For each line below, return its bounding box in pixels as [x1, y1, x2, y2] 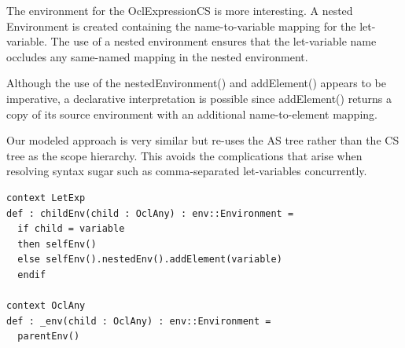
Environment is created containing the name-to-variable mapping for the [6, 17, 356, 34]
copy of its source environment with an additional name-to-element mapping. [6, 105, 377, 122]
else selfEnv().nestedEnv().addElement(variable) [17, 254, 282, 266]
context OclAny [6, 300, 86, 312]
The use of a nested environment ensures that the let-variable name [50, 33, 377, 49]
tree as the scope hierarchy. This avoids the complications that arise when [6, 147, 363, 163]
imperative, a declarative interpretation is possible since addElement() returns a [6, 90, 392, 106]
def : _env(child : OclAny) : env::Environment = [6, 315, 271, 327]
